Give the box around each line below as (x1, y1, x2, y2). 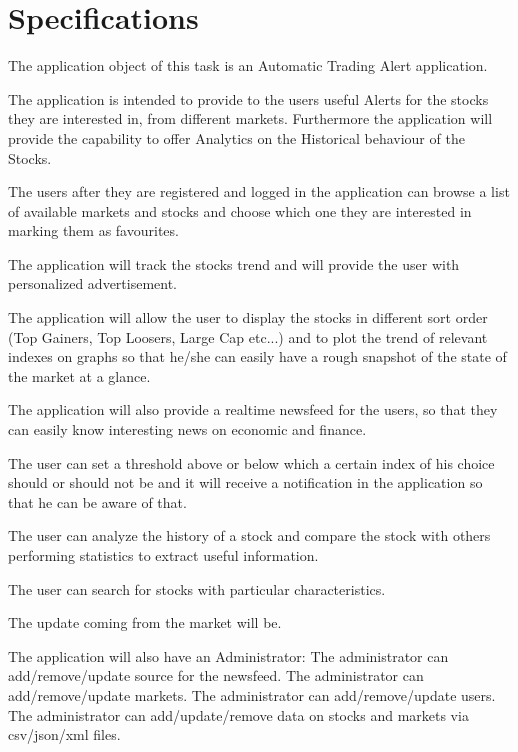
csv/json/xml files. (8, 724, 121, 745)
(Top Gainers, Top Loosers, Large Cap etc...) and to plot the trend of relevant (8, 326, 488, 347)
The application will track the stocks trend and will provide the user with (8, 253, 460, 274)
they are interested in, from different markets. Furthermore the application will (8, 108, 493, 129)
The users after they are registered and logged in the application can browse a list (8, 181, 510, 202)
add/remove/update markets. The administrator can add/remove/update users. (8, 684, 496, 705)
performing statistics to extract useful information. (8, 545, 319, 565)
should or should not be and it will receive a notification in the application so (8, 472, 483, 493)
